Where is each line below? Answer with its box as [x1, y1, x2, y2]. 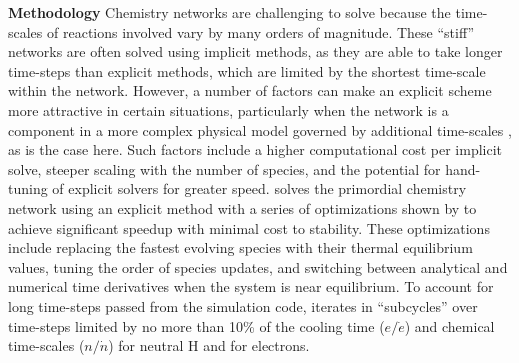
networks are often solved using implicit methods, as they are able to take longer [8, 41, 503, 62]
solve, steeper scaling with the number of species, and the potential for [8, 158, 441, 179]
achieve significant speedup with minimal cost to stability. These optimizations [8, 217, 490, 238]
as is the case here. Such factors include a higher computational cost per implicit [8, 139, 503, 160]
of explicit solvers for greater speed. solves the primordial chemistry [52, 178, 467, 199]
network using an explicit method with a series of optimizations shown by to [8, 197, 477, 218]
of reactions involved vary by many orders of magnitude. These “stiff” [47, 21, 475, 42]
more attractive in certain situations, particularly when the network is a [8, 99, 449, 120]
